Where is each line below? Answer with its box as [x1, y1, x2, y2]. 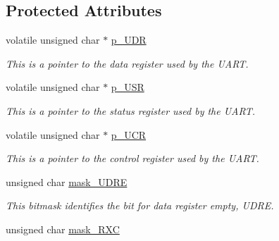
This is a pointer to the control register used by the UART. [6, 151, 259, 166]
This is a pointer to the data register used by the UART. [6, 56, 249, 70]
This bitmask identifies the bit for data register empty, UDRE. [6, 198, 274, 213]
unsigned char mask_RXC [6, 221, 120, 236]
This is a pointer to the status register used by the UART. [6, 103, 255, 118]
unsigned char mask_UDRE [6, 174, 128, 189]
